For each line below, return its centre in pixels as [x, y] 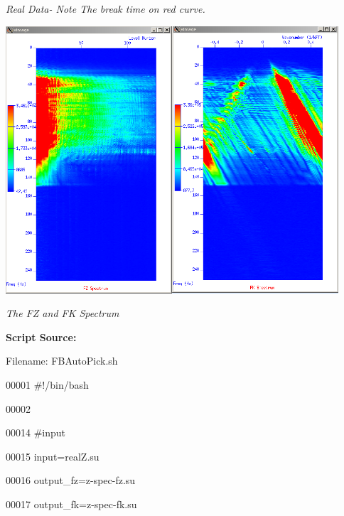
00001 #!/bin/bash [47, 384]
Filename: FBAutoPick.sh [62, 361]
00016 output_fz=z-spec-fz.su [71, 480]
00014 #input [36, 432]
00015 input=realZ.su [53, 456]
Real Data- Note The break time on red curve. [106, 9]
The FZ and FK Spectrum [63, 313]
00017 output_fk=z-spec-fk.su [71, 504]
